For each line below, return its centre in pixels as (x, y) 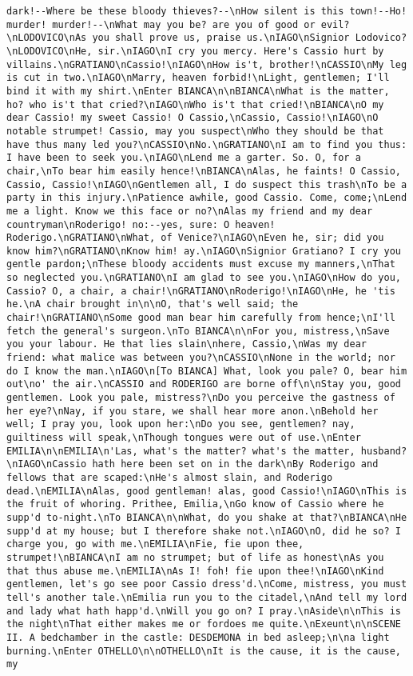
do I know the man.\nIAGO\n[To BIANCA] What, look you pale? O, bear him (207, 371)
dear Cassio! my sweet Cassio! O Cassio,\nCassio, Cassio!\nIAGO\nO (193, 118)
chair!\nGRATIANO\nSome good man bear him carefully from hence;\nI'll (201, 318)
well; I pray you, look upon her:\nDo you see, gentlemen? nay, (181, 424)
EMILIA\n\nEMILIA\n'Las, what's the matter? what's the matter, (181, 451)
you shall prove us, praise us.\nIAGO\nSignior (221, 38)
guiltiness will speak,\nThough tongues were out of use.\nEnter (184, 438)
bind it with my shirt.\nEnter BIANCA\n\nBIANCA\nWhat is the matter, (198, 91)
